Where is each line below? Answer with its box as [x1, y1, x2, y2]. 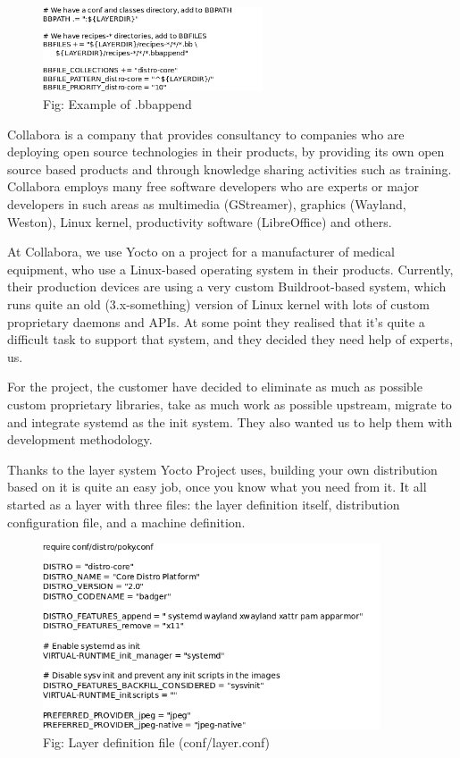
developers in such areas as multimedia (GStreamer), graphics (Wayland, [7, 195, 406, 214]
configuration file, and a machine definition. [7, 512, 246, 531]
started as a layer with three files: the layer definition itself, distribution [7, 494, 400, 513]
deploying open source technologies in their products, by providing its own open [7, 142, 445, 161]
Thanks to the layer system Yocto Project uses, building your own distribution [7, 459, 438, 478]
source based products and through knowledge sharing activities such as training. [7, 159, 452, 178]
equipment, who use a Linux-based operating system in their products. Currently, [7, 259, 454, 278]
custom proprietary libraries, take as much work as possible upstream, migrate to [7, 394, 452, 413]
